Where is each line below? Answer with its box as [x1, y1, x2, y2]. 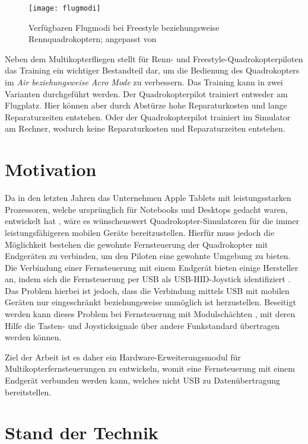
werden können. [5, 331, 62, 343]
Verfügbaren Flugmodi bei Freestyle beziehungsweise [28, 21, 220, 33]
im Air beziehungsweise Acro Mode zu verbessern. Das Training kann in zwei [5, 76, 283, 88]
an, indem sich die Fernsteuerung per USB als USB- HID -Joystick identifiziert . [5, 273, 291, 285]
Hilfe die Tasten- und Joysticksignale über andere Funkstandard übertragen [5, 319, 280, 331]
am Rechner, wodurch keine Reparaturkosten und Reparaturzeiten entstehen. [5, 122, 285, 135]
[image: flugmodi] [28, 4, 101, 12]
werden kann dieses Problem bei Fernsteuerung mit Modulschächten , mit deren [5, 308, 296, 320]
